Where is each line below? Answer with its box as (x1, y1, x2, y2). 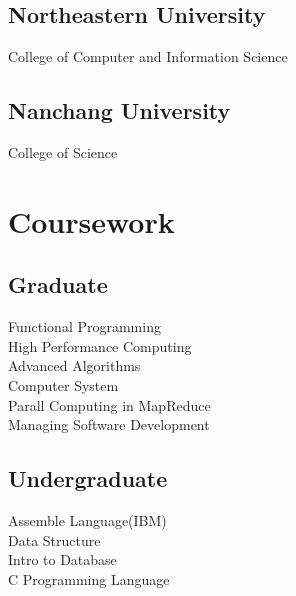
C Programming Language (8, 568, 170, 589)
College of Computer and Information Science (8, 46, 288, 67)
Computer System (8, 374, 119, 395)
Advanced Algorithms (8, 355, 141, 376)
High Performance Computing (8, 335, 192, 356)
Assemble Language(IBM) (8, 509, 167, 530)
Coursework (8, 200, 175, 241)
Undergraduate (8, 463, 168, 494)
